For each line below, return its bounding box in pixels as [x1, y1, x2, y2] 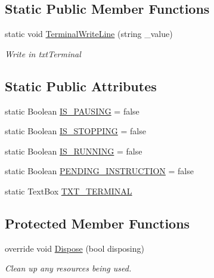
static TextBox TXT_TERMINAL [5, 184, 132, 197]
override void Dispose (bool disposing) [5, 242, 144, 254]
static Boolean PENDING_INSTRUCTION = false [5, 165, 194, 177]
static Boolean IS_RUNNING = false [5, 144, 142, 157]
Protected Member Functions [5, 214, 190, 232]
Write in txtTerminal [5, 47, 81, 60]
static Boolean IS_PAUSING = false [5, 104, 139, 117]
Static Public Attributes [5, 76, 157, 95]
